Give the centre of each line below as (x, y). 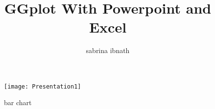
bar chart (18, 102)
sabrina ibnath (108, 50)
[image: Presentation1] (43, 86)
